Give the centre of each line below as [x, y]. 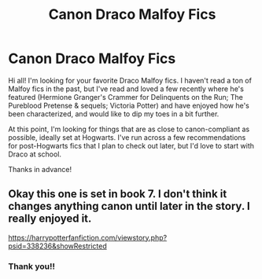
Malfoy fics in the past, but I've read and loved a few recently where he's [126, 89]
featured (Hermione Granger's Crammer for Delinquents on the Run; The [126, 97]
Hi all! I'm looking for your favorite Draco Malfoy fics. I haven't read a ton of [130, 80]
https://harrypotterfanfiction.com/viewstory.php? [88, 237]
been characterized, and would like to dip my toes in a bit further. [114, 114]
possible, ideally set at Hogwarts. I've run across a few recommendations [127, 137]
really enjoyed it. [50, 219]
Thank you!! [31, 266]
